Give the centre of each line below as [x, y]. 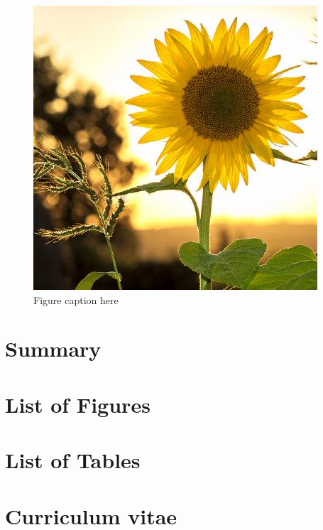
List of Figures [78, 404]
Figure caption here [76, 299]
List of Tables [73, 460]
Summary [53, 348]
